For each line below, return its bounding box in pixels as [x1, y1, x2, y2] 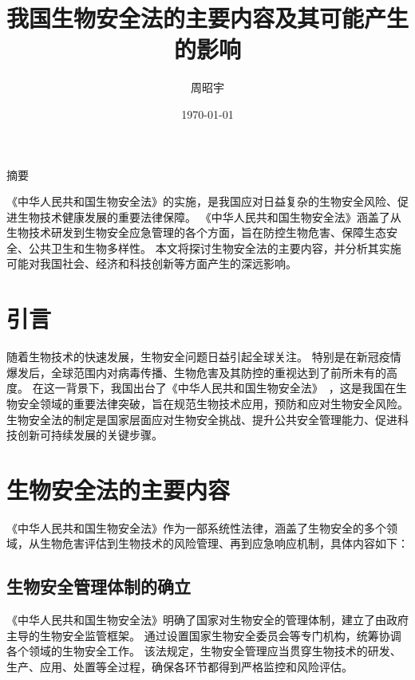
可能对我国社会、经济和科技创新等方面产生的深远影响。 [6, 255, 297, 272]
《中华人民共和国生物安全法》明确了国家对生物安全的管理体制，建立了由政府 [6, 611, 409, 628]
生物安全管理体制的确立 [6, 574, 191, 599]
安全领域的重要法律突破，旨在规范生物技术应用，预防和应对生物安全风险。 [17, 395, 409, 411]
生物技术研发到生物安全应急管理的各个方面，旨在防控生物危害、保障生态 [6, 224, 386, 241]
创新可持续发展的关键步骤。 [17, 426, 163, 443]
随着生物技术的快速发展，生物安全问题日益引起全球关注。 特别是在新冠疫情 [6, 348, 401, 365]
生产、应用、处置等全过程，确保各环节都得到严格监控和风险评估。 [6, 658, 353, 675]
